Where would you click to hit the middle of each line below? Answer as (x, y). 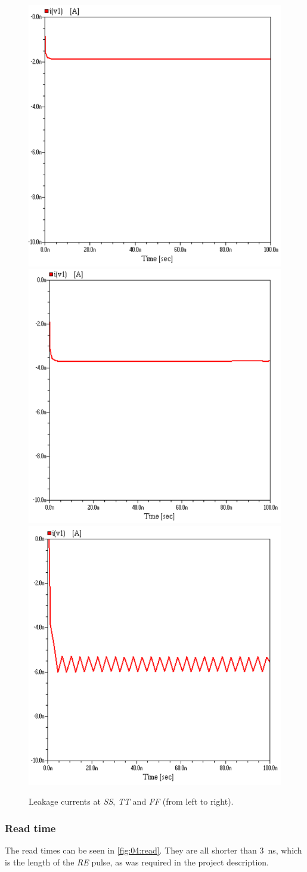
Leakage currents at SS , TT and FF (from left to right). (131, 801)
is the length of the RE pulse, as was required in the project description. (137, 862)
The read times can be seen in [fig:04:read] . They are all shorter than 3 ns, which (153, 850)
